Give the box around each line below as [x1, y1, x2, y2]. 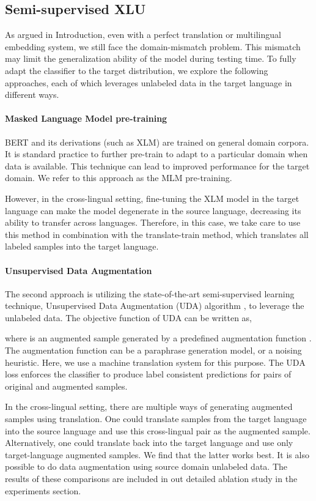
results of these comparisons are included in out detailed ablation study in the [5, 472, 298, 485]
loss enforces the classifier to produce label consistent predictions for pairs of [5, 368, 292, 380]
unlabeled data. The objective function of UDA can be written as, [5, 311, 252, 324]
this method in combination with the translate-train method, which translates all [5, 228, 309, 240]
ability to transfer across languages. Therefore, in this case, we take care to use [5, 216, 301, 229]
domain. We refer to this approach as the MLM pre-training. [5, 171, 232, 184]
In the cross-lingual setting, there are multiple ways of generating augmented [5, 400, 293, 413]
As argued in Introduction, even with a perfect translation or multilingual [5, 28, 281, 41]
